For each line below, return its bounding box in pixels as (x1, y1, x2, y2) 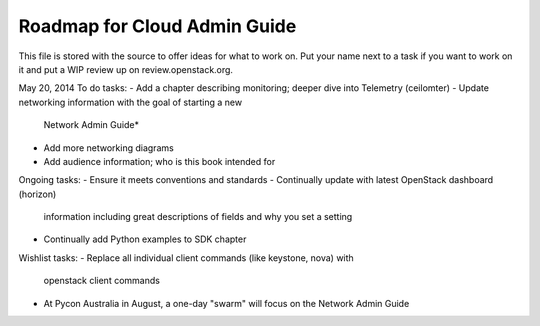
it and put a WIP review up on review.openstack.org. (18, 63, 234, 75)
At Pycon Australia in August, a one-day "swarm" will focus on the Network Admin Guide (43, 297, 410, 309)
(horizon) (18, 188, 57, 200)
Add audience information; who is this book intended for (43, 155, 276, 167)
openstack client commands (43, 275, 160, 287)
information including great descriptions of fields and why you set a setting (43, 211, 353, 223)
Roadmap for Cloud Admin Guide (18, 15, 297, 37)
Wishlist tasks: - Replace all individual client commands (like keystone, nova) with (18, 251, 354, 264)
